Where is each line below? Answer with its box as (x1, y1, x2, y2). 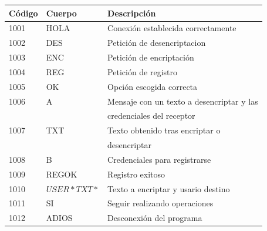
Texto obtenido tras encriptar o (107, 124, 221, 136)
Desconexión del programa (107, 212, 202, 224)
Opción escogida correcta (107, 80, 198, 92)
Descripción (107, 6, 156, 19)
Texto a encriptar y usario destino (107, 182, 230, 195)
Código (9, 6, 38, 19)
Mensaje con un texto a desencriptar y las (107, 95, 258, 107)
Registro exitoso (107, 168, 165, 180)
